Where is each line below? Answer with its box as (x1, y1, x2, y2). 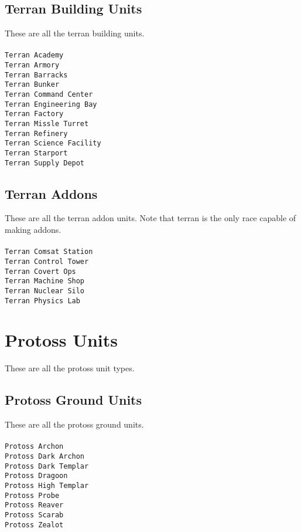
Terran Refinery (5, 129, 68, 138)
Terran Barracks (5, 70, 68, 79)
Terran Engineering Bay (5, 100, 97, 109)
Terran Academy (5, 51, 64, 60)
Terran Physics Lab (5, 296, 80, 305)
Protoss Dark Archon (5, 452, 85, 460)
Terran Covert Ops (5, 267, 76, 276)
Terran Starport (5, 148, 68, 157)
